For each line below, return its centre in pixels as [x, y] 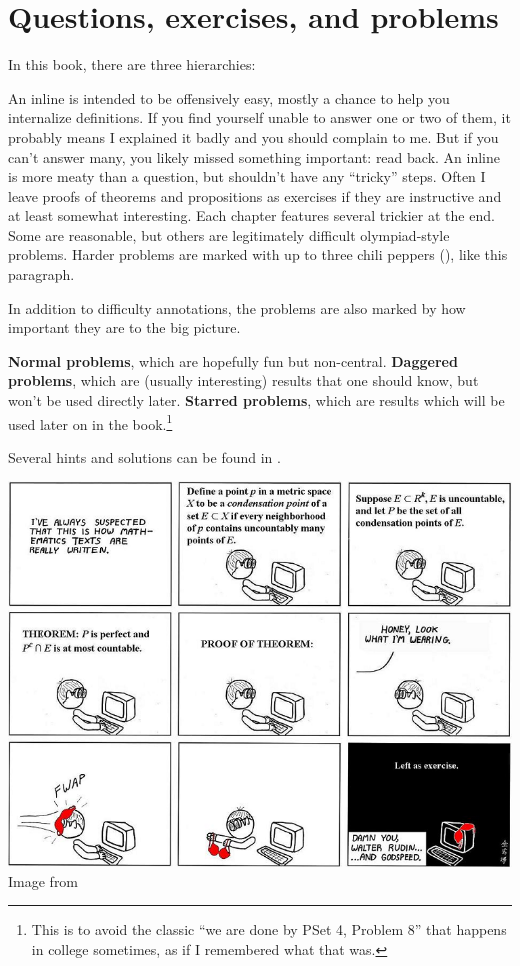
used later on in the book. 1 [90, 422]
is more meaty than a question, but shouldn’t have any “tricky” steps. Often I [247, 176]
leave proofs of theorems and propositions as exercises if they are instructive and [255, 195]
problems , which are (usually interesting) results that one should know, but [243, 380]
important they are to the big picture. [124, 327]
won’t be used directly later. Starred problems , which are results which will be [256, 400]
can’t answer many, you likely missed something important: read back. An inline [254, 156]
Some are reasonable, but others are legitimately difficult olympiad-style [229, 234]
